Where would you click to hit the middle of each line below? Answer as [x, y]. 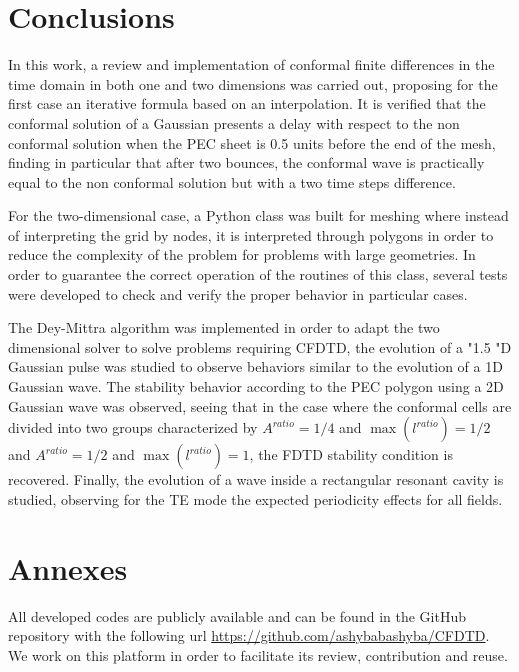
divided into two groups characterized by [133, 427]
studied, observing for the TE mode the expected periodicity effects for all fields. [255, 498]
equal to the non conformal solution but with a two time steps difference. [232, 181]
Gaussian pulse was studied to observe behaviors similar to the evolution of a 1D [255, 366]
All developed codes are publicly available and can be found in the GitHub [237, 615]
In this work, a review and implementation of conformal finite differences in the [251, 64]
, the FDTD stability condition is [351, 454]
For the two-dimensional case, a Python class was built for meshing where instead [258, 215]
